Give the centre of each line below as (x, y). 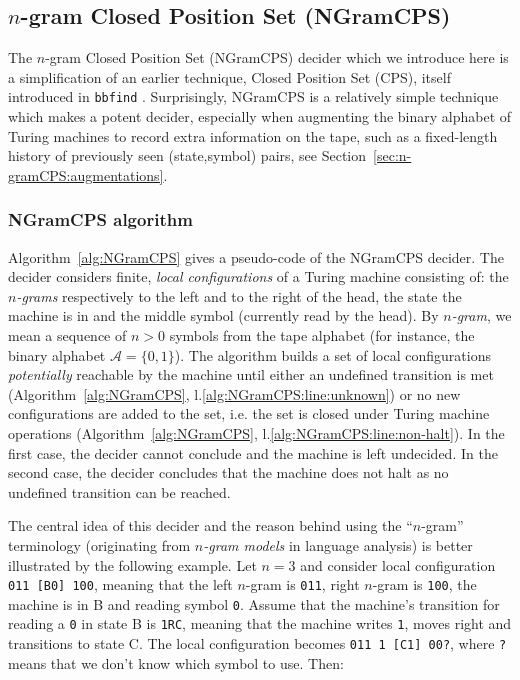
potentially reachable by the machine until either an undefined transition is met (251, 374)
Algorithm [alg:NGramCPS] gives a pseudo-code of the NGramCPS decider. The (256, 256)
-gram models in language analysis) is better (338, 544)
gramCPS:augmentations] (86, 174)
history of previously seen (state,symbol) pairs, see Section (187, 155)
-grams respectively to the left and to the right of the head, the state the (239, 295)
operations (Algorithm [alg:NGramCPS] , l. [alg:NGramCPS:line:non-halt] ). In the (256, 432)
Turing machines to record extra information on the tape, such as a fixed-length (253, 135)
